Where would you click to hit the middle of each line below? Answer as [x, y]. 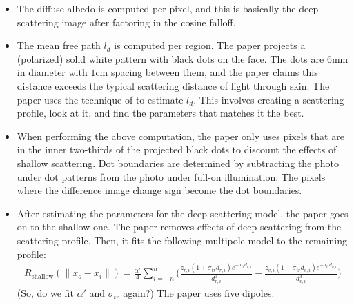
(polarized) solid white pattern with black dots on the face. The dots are [170, 58]
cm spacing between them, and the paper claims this [207, 72]
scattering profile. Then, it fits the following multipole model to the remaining [182, 240]
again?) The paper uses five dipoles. [199, 293]
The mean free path [59, 45]
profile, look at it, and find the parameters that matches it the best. [160, 113]
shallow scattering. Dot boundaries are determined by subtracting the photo [178, 163]
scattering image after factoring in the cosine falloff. [126, 22]
